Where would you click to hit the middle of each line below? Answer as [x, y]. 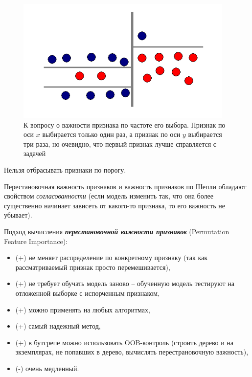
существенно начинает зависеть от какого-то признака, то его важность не [115, 205]
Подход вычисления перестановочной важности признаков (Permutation [117, 231]
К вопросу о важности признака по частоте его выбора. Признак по [125, 124]
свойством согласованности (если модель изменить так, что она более [109, 196]
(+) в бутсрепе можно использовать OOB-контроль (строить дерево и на [125, 342]
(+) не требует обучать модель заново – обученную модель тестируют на [125, 283]
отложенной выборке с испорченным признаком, [88, 293]
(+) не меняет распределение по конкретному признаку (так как [112, 257]
